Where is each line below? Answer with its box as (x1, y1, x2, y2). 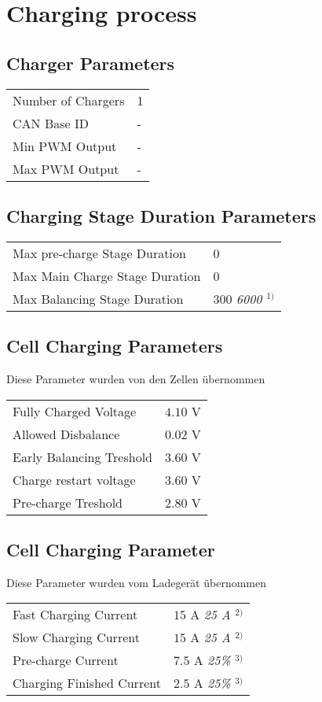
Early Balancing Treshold (13, 447, 152, 466)
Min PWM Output (13, 136, 117, 155)
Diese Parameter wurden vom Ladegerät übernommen (6, 574, 267, 590)
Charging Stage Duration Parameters (6, 203, 317, 227)
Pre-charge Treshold (13, 493, 123, 512)
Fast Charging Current (13, 605, 138, 624)
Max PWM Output (13, 159, 119, 178)
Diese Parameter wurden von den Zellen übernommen (6, 370, 265, 386)
